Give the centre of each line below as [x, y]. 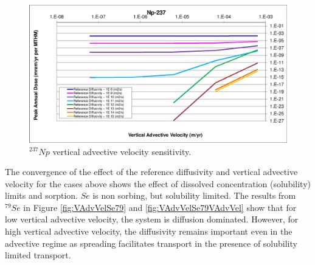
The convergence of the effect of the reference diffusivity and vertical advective [151, 172]
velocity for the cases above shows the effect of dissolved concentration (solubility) [158, 183]
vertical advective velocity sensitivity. [122, 151]
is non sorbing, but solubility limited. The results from [194, 195]
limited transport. [38, 255]
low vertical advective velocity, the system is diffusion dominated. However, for [152, 219]
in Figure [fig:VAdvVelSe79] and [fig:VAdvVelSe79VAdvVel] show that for [160, 207]
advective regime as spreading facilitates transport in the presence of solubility [151, 243]
